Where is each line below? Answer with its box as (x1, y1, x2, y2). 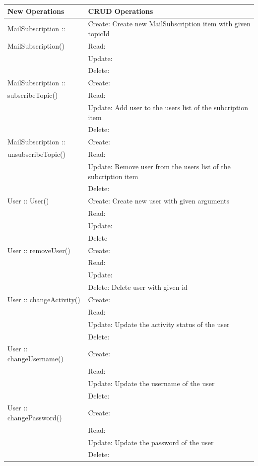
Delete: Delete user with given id (88, 282, 188, 292)
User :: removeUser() (7, 245, 70, 255)
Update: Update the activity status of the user (88, 319, 230, 329)
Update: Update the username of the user (88, 378, 215, 388)
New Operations (7, 5, 64, 16)
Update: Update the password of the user (88, 437, 214, 447)
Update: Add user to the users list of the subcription (88, 102, 249, 112)
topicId (88, 28, 110, 38)
